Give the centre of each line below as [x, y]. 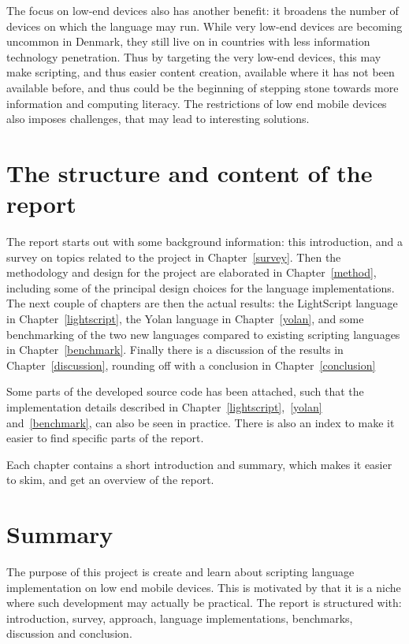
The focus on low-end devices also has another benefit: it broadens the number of [203, 10]
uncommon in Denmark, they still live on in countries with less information [188, 41]
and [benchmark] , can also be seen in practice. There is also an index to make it [201, 422]
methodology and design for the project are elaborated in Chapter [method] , [191, 272]
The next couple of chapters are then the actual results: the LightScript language [202, 303]
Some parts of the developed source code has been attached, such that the [185, 391]
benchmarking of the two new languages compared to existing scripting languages [203, 334]
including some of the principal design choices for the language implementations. [201, 287]
